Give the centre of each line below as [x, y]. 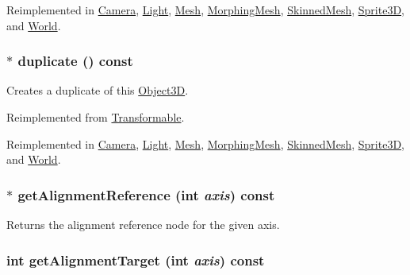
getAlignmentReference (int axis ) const [146, 194]
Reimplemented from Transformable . [96, 117]
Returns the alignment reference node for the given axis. [143, 224]
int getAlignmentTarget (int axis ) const [136, 260]
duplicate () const [75, 61]
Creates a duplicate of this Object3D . [98, 90]
